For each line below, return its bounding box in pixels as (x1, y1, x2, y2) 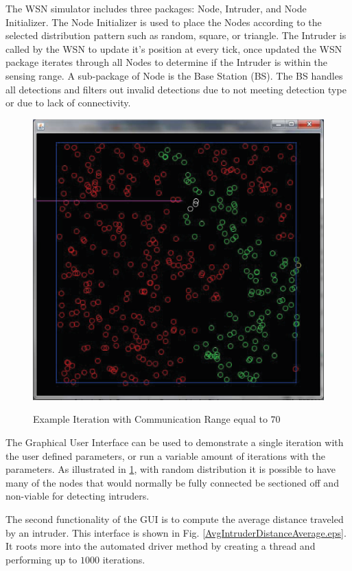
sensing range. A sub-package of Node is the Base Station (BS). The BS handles (5, 68, 343, 82)
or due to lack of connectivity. (5, 95, 131, 110)
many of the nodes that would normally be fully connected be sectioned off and (5, 475, 339, 489)
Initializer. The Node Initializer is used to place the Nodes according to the (5, 14, 322, 29)
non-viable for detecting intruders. (5, 489, 150, 503)
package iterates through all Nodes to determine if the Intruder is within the (5, 55, 328, 69)
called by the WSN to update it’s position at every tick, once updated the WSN (5, 41, 342, 56)
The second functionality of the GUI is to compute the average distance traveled (5, 512, 344, 526)
